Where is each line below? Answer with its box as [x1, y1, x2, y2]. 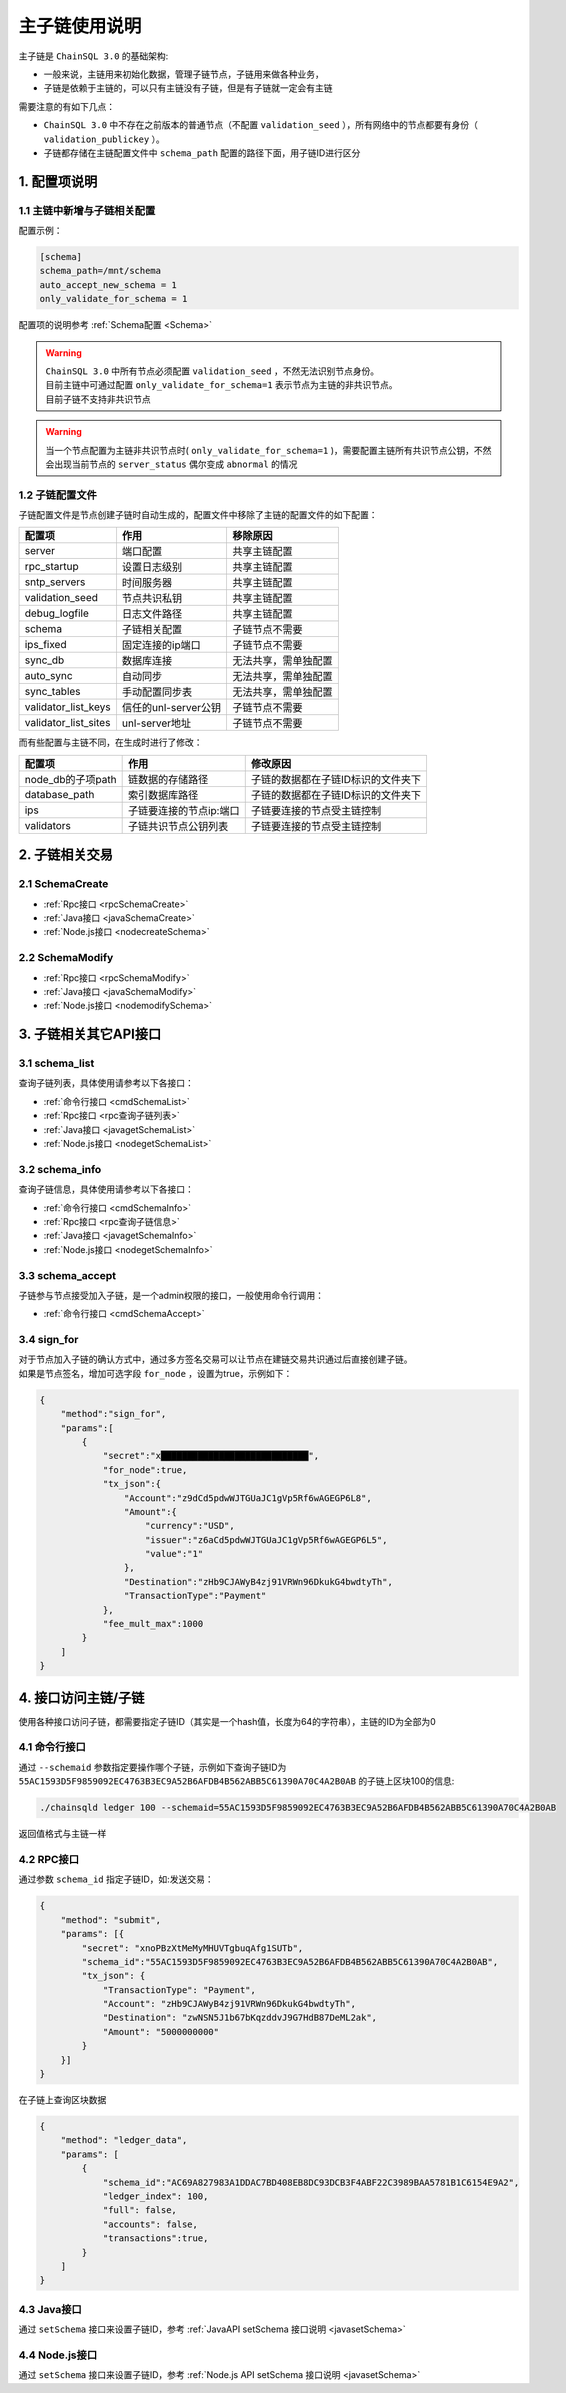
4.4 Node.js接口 [18, 2348, 98, 2362]
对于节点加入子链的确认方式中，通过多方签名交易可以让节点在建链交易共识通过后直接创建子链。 [18, 1353, 413, 1365]
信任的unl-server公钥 [121, 701, 222, 715]
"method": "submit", [60, 1914, 162, 1925]
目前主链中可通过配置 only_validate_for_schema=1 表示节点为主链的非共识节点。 [45, 379, 399, 391]
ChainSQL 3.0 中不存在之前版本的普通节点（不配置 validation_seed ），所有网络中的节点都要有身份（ [43, 119, 479, 131]
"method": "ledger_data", [60, 2135, 188, 2146]
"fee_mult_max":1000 [102, 1618, 204, 1630]
